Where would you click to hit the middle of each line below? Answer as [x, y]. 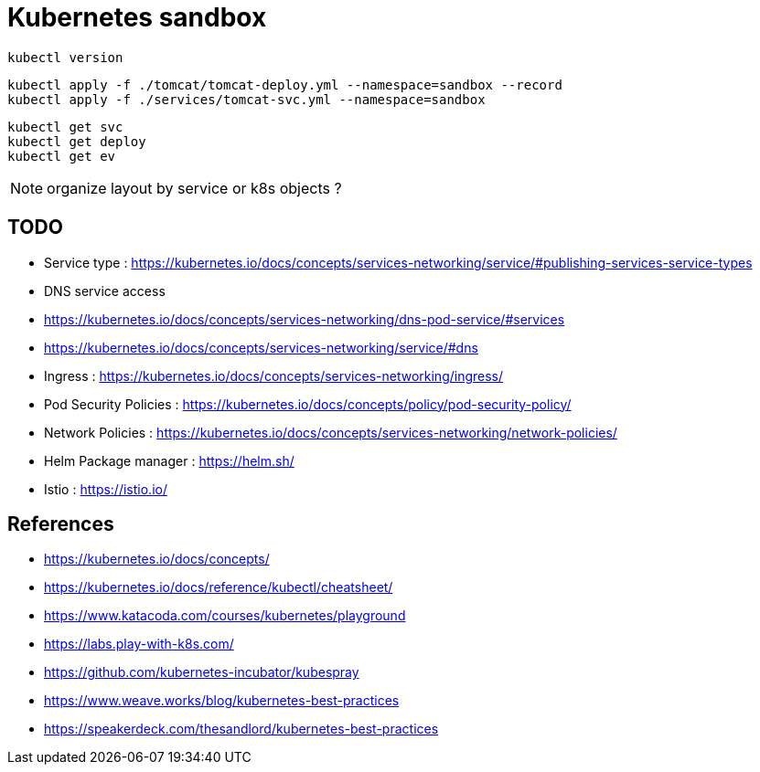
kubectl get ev [62, 156]
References [61, 524]
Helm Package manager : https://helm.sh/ [169, 460]
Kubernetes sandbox [137, 17]
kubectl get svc [65, 127]
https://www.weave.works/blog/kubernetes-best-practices [222, 701]
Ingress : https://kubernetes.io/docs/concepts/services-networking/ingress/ [274, 375]
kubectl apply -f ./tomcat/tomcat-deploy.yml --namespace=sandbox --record [285, 85]
